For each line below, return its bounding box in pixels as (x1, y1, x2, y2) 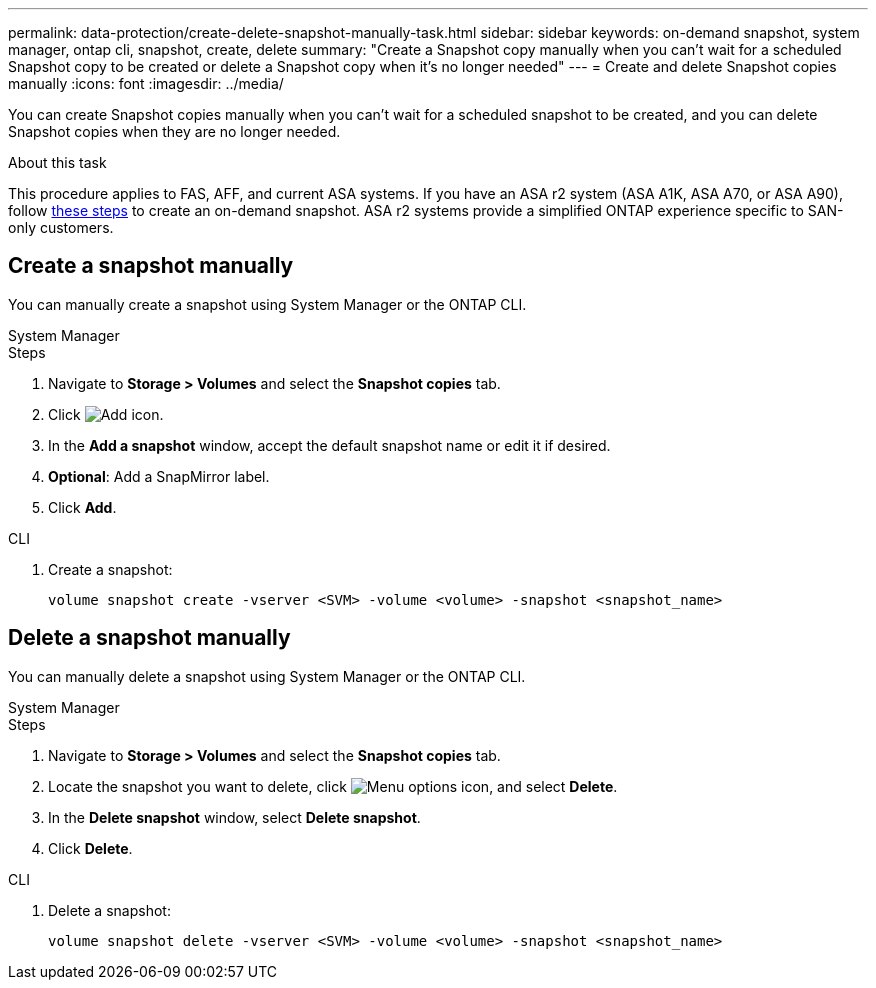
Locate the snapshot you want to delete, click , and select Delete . (48, 777, 618, 795)
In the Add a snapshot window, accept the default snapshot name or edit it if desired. (48, 436, 611, 454)
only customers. (8, 219, 114, 236)
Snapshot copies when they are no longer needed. (8, 123, 341, 140)
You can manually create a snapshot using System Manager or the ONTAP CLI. (8, 295, 527, 313)
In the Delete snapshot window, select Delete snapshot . (48, 808, 421, 826)
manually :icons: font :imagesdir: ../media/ (8, 75, 284, 92)
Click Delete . (48, 839, 133, 857)
